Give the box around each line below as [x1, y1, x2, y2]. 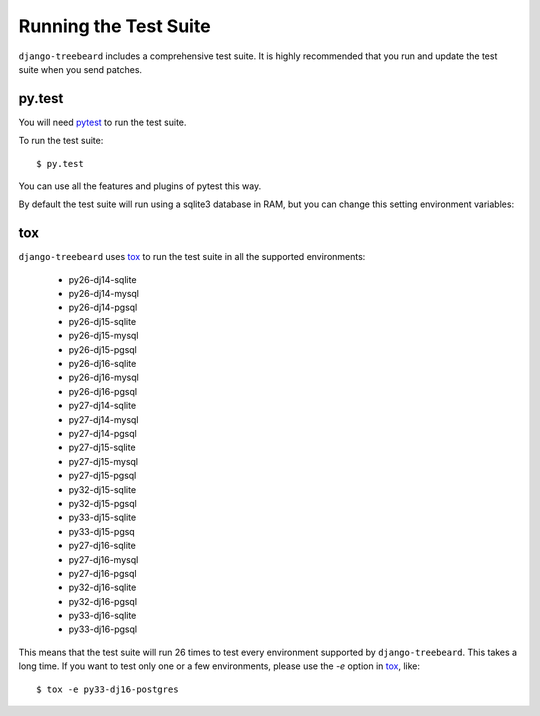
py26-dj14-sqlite [68, 273, 137, 285]
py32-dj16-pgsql [68, 595, 138, 607]
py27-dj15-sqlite [68, 441, 136, 454]
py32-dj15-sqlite [68, 483, 137, 495]
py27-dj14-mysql [68, 413, 139, 425]
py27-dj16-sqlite [68, 540, 137, 552]
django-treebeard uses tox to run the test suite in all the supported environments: [18, 251, 366, 263]
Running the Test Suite [18, 15, 211, 37]
